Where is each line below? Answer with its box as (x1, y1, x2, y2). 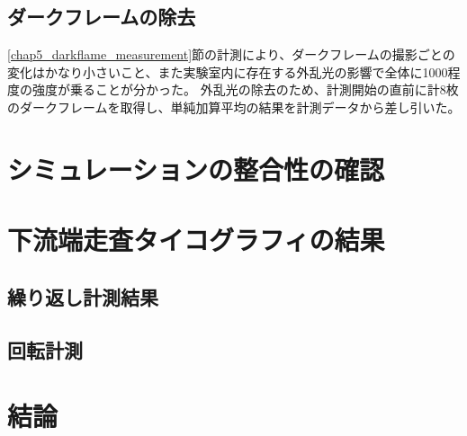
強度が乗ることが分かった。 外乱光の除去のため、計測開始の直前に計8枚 (31, 80, 459, 99)
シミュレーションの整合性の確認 (7, 150, 384, 187)
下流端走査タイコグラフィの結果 (7, 221, 385, 258)
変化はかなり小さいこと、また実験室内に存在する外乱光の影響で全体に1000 (7, 62, 448, 81)
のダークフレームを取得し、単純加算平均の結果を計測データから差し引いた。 (7, 97, 461, 116)
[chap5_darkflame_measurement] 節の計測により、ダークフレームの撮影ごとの (7, 45, 455, 64)
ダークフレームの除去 (7, 3, 196, 31)
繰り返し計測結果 (7, 282, 158, 310)
